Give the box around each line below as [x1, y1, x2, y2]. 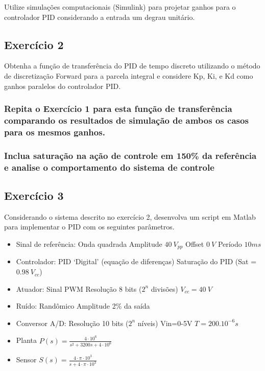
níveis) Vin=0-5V [137, 317, 192, 328]
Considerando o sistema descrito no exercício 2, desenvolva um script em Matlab [4, 211, 256, 222]
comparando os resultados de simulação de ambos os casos [4, 114, 249, 127]
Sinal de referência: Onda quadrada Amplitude [16, 239, 162, 249]
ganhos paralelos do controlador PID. [4, 80, 121, 91]
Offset [185, 239, 204, 249]
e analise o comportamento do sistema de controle [4, 160, 214, 173]
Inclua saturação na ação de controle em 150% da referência [4, 149, 257, 161]
